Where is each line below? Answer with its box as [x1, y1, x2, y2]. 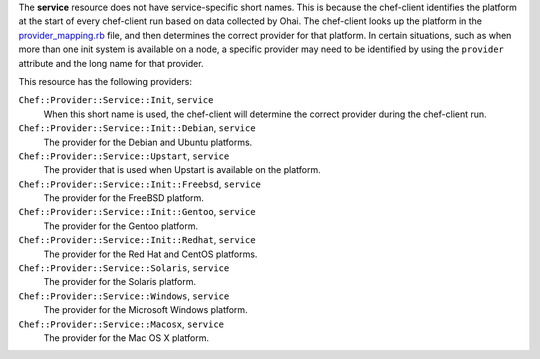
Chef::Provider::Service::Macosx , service [18, 318, 225, 330]
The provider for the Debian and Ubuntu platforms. [43, 136, 253, 148]
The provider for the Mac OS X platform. [43, 331, 210, 344]
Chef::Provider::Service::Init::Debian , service [18, 122, 256, 134]
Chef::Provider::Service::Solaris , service [18, 262, 230, 274]
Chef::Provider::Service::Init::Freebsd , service [18, 178, 262, 190]
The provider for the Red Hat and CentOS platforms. [43, 248, 258, 260]
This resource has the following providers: [18, 75, 193, 87]
